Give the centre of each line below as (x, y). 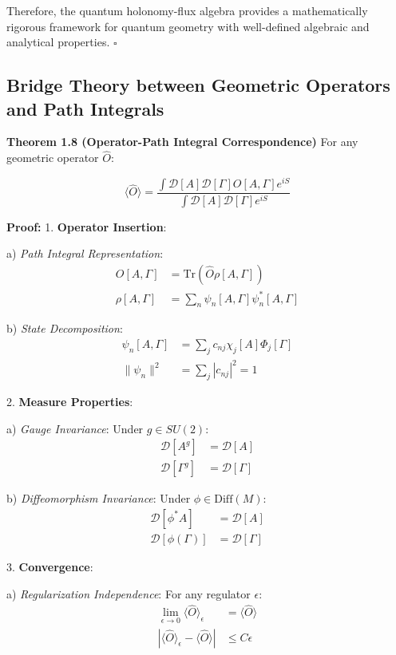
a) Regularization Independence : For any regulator (129, 593)
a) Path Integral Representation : (85, 253)
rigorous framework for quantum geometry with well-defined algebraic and (188, 26)
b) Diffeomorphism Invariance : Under (99, 498)
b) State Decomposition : (65, 328)
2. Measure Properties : (70, 402)
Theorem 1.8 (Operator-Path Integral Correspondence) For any (182, 142)
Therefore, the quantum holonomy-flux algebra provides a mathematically (187, 10)
